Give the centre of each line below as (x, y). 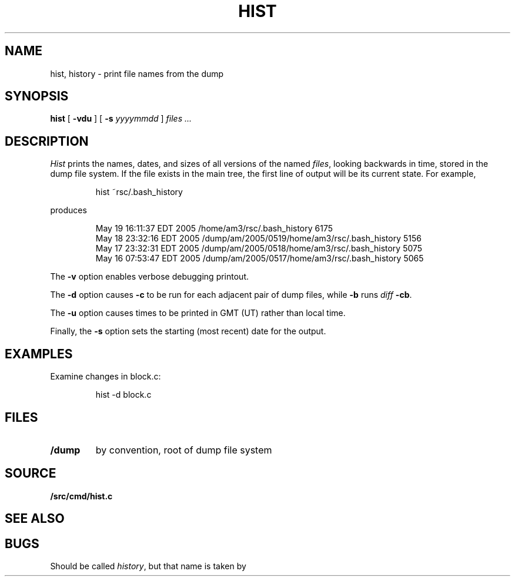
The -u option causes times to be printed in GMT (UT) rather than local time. (198, 313)
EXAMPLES (39, 354)
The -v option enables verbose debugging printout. (150, 277)
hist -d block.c (123, 395)
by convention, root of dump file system (184, 450)
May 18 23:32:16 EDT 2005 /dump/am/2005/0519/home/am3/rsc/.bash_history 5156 (258, 239)
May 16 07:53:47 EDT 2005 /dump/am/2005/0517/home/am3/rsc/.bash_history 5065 (260, 258)
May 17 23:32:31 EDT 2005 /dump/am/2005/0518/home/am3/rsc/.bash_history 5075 (259, 248)
